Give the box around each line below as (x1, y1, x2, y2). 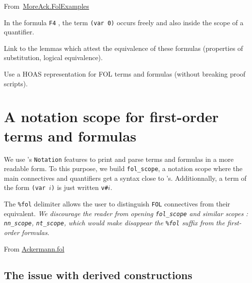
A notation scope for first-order (4, 107, 219, 126)
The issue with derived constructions (4, 267, 192, 282)
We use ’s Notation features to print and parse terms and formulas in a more (4, 154, 234, 164)
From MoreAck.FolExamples (4, 1, 89, 11)
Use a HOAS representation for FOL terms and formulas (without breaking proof (4, 69, 246, 79)
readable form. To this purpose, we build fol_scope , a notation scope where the (4, 163, 243, 173)
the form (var (4, 182, 46, 192)
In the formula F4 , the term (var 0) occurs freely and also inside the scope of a (4, 17, 244, 27)
